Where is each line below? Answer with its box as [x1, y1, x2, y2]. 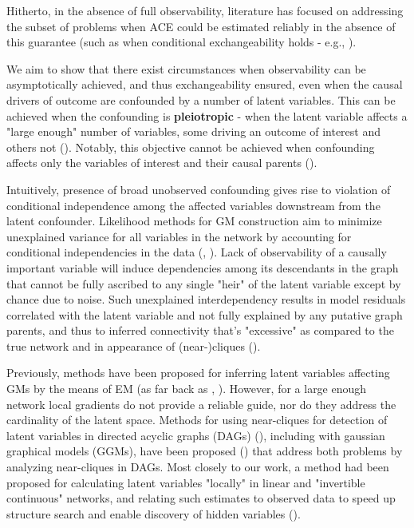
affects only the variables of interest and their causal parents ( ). [6, 154, 317, 171]
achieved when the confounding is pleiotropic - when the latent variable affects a [6, 107, 408, 124]
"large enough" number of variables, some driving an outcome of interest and [6, 123, 381, 140]
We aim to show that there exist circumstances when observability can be [6, 60, 366, 77]
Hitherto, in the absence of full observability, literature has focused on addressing [6, 2, 404, 18]
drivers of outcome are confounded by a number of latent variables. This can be [6, 91, 396, 108]
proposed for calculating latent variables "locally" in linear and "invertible [6, 474, 365, 490]
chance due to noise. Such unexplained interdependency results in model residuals [6, 291, 406, 308]
